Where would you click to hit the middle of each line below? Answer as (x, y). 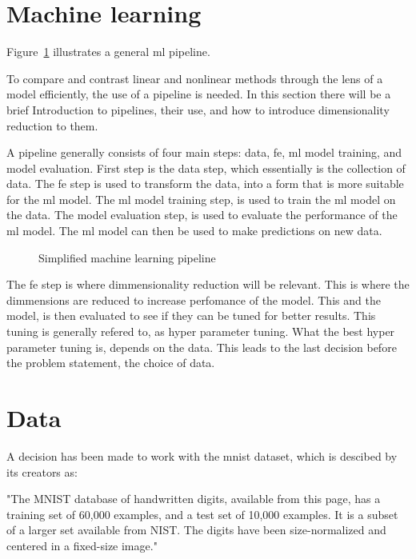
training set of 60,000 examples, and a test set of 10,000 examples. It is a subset (202, 514)
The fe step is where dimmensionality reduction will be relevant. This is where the (208, 284)
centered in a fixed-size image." (82, 545)
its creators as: (42, 471)
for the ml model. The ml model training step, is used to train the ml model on (201, 199)
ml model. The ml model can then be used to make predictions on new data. (194, 231)
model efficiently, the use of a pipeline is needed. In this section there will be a (199, 94)
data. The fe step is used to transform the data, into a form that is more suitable (205, 184)
